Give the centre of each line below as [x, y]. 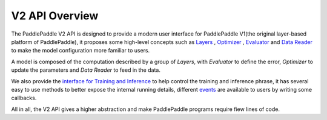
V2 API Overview [55, 16]
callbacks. [24, 98]
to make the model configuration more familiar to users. [81, 51]
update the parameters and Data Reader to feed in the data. [86, 70]
